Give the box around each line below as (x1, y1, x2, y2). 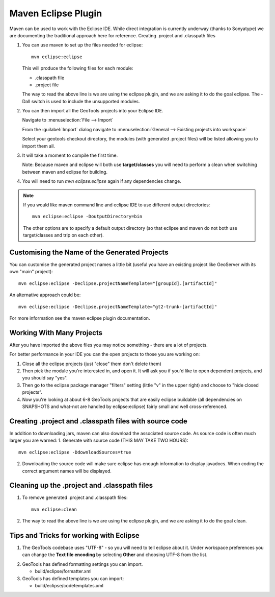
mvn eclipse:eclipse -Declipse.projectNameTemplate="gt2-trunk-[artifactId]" (18, 304, 217, 309)
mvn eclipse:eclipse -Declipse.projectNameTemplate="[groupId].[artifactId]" (18, 280, 217, 286)
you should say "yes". (22, 375, 68, 381)
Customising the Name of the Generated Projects (9, 248, 169, 256)
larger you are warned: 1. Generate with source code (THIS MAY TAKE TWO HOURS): (9, 437, 188, 444)
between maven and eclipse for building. (22, 169, 108, 175)
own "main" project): (9, 269, 53, 275)
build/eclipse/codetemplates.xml (35, 583, 104, 589)
